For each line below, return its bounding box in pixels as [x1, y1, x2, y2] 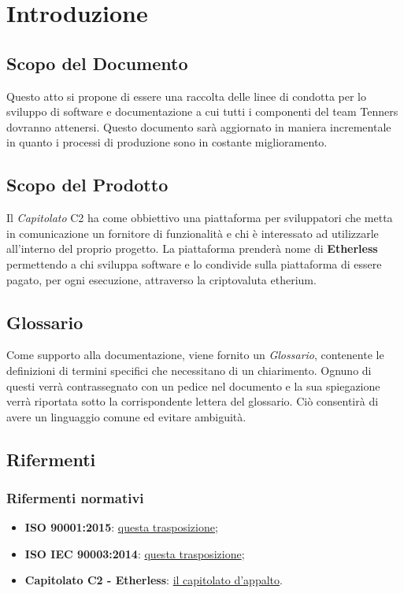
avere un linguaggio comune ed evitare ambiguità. [6, 408, 246, 424]
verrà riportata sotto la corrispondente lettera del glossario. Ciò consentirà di [6, 393, 379, 410]
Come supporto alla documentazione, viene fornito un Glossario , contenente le [6, 347, 384, 363]
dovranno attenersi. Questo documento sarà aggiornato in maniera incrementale [6, 118, 391, 135]
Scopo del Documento [6, 50, 188, 75]
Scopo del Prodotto [6, 172, 169, 197]
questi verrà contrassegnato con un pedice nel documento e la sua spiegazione [6, 377, 380, 394]
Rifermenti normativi [6, 488, 144, 507]
